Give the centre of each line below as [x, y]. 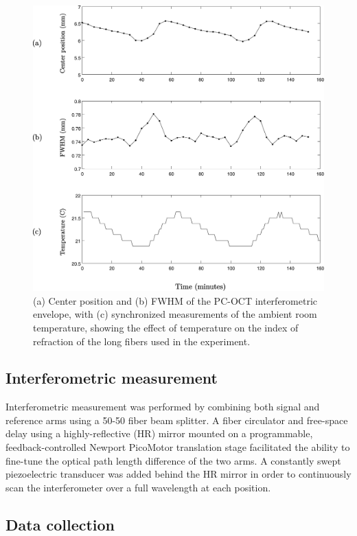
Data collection [60, 524]
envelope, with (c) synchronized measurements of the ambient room [175, 314]
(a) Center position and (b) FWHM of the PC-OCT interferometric [175, 300]
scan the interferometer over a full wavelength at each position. [138, 487]
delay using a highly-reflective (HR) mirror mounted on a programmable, [159, 433]
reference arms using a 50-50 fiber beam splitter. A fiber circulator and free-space [177, 420]
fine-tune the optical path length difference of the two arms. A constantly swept [173, 460]
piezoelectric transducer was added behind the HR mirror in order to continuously [178, 474]
